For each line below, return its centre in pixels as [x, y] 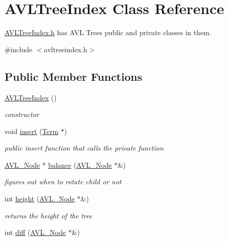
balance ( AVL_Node [80, 164]
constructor [22, 114]
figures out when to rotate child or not [63, 182]
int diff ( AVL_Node [35, 232]
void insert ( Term [32, 131]
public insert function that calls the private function [84, 148]
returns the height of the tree [48, 215]
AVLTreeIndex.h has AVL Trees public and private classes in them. [108, 32]
